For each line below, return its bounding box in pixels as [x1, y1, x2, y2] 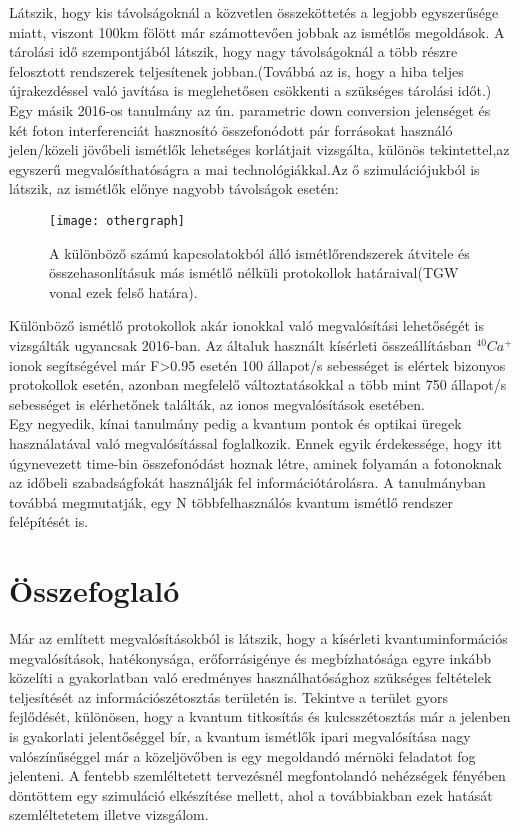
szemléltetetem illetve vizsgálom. [9, 804, 209, 825]
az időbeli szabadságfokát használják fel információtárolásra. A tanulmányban [9, 472, 486, 493]
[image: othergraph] [49, 213, 186, 228]
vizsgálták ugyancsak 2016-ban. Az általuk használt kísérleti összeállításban [9, 334, 472, 355]
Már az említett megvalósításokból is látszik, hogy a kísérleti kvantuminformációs [9, 628, 508, 649]
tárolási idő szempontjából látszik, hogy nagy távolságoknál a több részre [9, 41, 458, 62]
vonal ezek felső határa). [49, 281, 198, 302]
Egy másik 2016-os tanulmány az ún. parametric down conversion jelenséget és [9, 99, 491, 120]
